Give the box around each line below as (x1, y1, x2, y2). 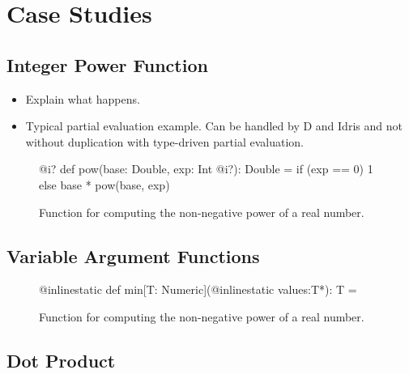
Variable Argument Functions (6, 243, 260, 268)
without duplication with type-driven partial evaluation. (25, 133, 304, 150)
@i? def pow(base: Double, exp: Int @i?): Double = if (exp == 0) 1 (39, 160, 373, 177)
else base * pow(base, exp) (39, 176, 170, 193)
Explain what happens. (25, 90, 140, 107)
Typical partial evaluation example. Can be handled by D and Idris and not (25, 117, 403, 134)
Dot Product (6, 347, 116, 372)
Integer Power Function (6, 52, 208, 77)
